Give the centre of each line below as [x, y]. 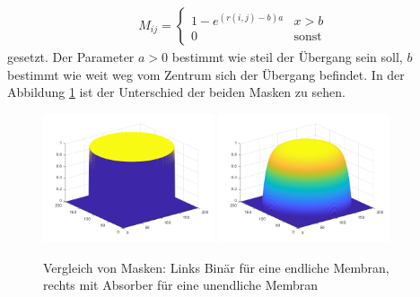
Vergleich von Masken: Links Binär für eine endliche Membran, [216, 267]
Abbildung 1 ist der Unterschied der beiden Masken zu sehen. [176, 92]
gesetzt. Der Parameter [71, 57]
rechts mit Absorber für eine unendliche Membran [181, 285]
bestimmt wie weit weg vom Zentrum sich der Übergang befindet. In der [206, 74]
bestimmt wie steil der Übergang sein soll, [287, 57]
